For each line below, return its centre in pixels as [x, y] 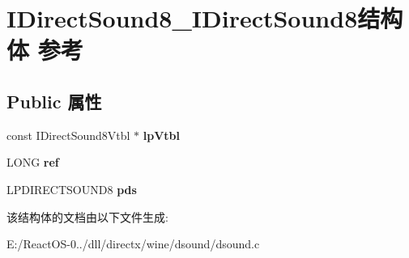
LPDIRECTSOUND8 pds [72, 189]
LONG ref [33, 162]
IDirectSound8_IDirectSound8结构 [205, 18]
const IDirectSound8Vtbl [68, 135]
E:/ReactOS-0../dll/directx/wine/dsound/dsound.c [133, 244]
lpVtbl [161, 135]
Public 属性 [54, 101]
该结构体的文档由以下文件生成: [87, 216]
